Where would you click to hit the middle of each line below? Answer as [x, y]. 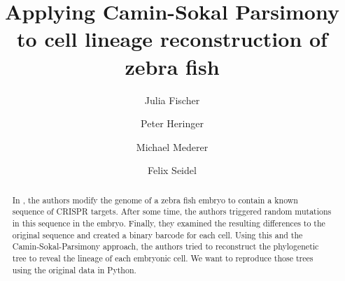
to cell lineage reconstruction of [172, 39]
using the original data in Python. [74, 269]
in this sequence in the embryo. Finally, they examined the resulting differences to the [169, 223]
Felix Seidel [172, 170]
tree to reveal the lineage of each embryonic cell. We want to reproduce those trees [163, 258]
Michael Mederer [172, 146]
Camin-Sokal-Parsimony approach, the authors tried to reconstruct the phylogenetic [166, 246]
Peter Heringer [172, 123]
